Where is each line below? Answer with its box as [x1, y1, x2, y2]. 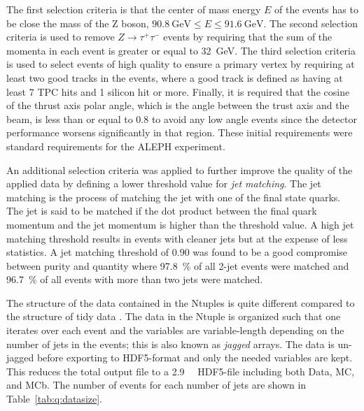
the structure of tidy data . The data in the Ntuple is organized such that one [6, 309, 341, 324]
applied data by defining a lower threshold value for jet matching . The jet [6, 176, 321, 191]
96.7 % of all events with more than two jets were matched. [6, 272, 263, 287]
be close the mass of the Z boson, [6, 15, 149, 30]
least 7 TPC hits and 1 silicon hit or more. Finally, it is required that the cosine [6, 84, 350, 99]
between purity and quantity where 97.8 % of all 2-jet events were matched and [6, 258, 349, 273]
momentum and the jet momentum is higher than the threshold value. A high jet [6, 217, 354, 231]
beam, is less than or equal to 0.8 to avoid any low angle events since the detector [6, 111, 357, 126]
